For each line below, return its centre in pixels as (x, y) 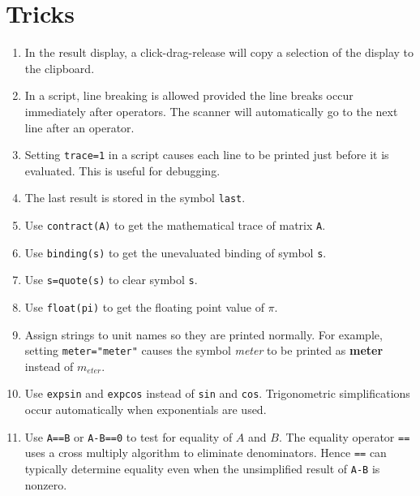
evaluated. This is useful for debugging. (122, 170)
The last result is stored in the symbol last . (135, 198)
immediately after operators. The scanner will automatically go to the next (211, 111)
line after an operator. (79, 127)
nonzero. (46, 484)
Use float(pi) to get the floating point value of (144, 306)
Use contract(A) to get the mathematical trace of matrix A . (175, 225)
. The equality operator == (344, 436)
